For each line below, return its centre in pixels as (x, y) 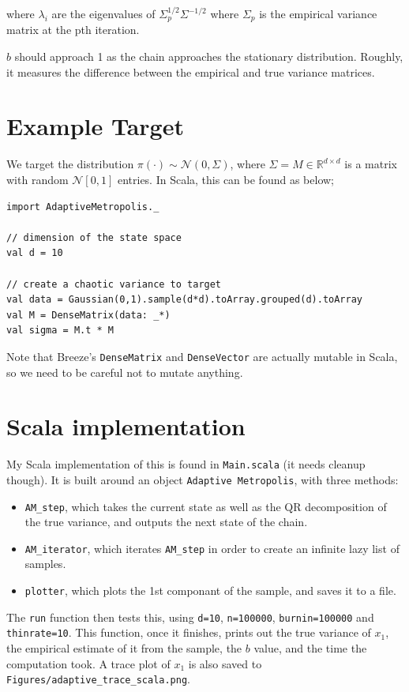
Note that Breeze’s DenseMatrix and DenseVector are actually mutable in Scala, (202, 356)
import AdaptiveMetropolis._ (83, 207)
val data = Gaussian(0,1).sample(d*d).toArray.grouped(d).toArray (185, 300)
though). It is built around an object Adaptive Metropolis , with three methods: (203, 479)
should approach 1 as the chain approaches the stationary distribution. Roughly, (209, 56)
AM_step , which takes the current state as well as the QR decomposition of (206, 506)
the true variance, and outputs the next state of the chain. (166, 522)
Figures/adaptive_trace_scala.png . (98, 679)
